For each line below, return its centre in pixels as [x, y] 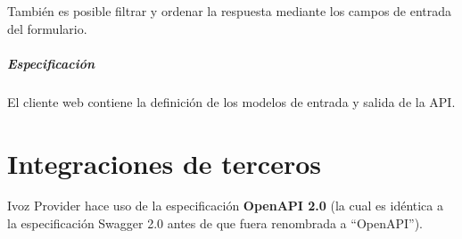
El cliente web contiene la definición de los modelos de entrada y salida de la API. [231, 101]
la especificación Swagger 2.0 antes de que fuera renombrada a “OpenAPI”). [215, 223]
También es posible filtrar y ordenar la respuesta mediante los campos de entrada [230, 11]
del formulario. [47, 28]
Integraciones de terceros [164, 163]
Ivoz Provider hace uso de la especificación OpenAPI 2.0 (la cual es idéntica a [225, 206]
